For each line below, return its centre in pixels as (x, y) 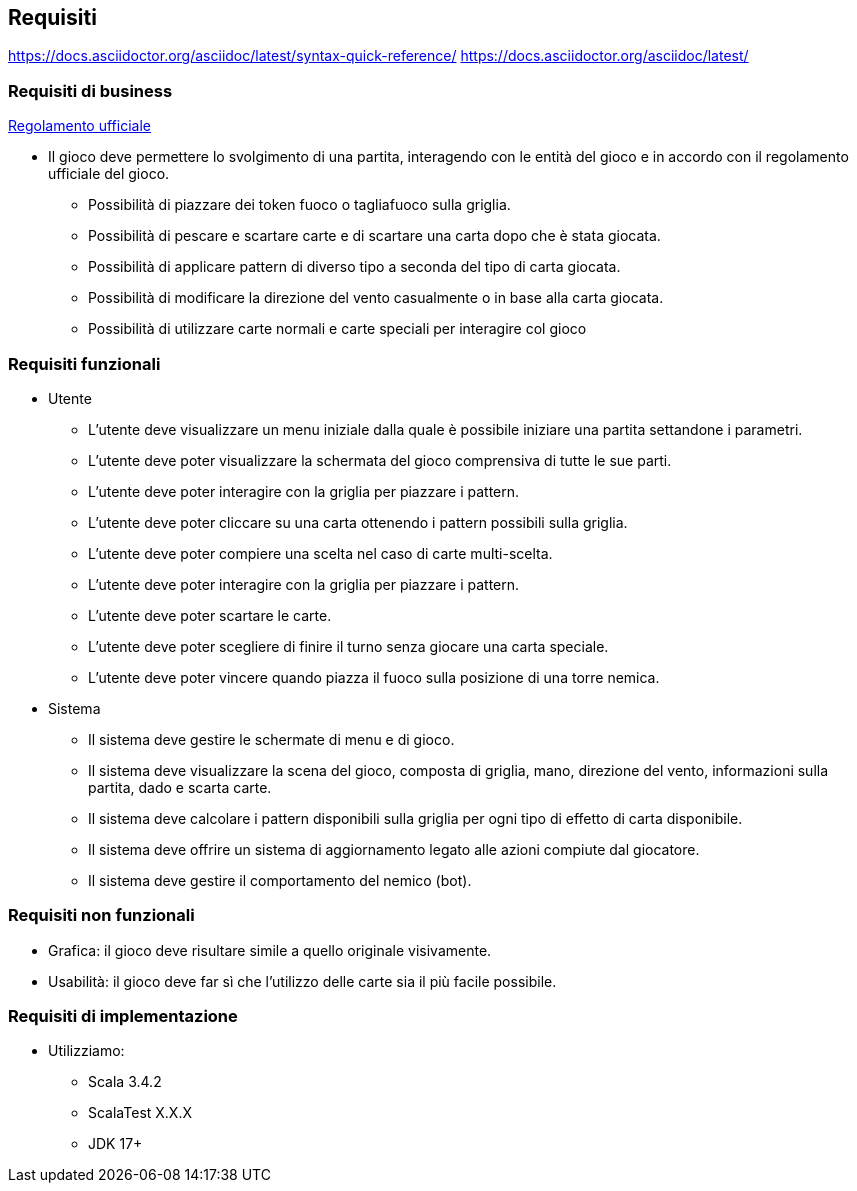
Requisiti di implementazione (123, 1016)
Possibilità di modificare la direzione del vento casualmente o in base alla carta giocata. (376, 298)
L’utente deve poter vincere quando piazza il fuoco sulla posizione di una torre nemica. (374, 677)
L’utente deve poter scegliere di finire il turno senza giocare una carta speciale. (348, 646)
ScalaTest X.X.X (140, 1113)
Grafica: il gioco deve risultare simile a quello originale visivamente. (270, 950)
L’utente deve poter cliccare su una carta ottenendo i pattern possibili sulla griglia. (358, 522)
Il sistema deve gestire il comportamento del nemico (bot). (280, 880)
